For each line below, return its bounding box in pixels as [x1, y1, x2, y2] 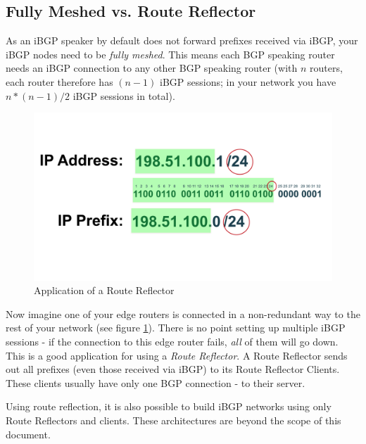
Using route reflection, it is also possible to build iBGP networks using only [6, 399, 332, 414]
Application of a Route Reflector [34, 283, 175, 298]
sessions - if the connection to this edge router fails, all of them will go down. [6, 334, 339, 349]
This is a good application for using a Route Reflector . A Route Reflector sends [6, 348, 348, 362]
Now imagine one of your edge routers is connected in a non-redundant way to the [6, 306, 360, 321]
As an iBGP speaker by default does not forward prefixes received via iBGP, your [6, 33, 358, 48]
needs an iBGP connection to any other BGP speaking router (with [6, 61, 298, 75]
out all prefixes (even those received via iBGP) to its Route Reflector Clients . [6, 362, 340, 376]
